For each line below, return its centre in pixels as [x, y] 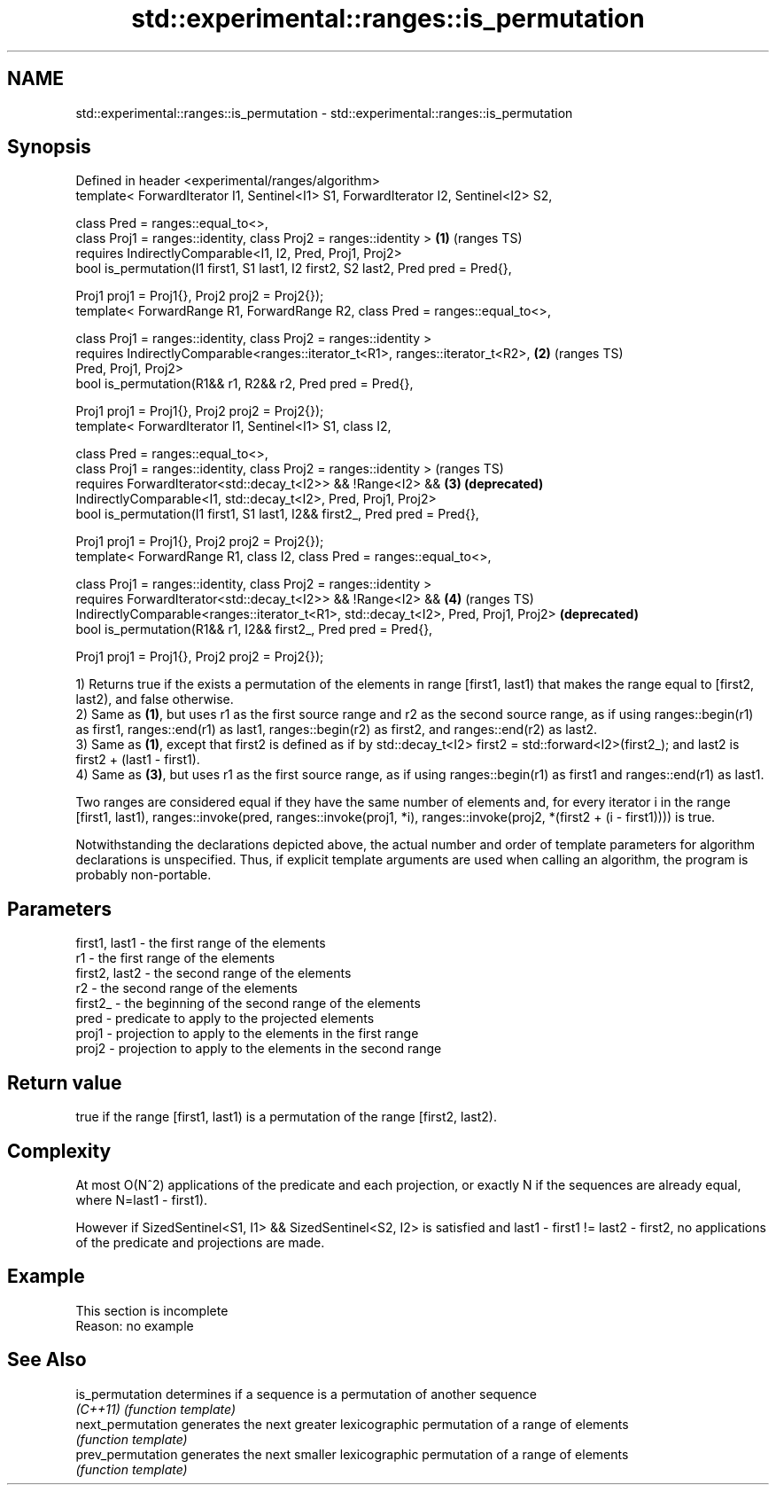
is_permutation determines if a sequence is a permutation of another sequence [306, 1394]
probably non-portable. [144, 875]
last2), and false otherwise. [155, 699]
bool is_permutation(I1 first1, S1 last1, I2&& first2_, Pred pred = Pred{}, [277, 514]
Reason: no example [135, 1325]
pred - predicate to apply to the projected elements [225, 1019]
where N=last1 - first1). [142, 1199]
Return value [65, 1082]
